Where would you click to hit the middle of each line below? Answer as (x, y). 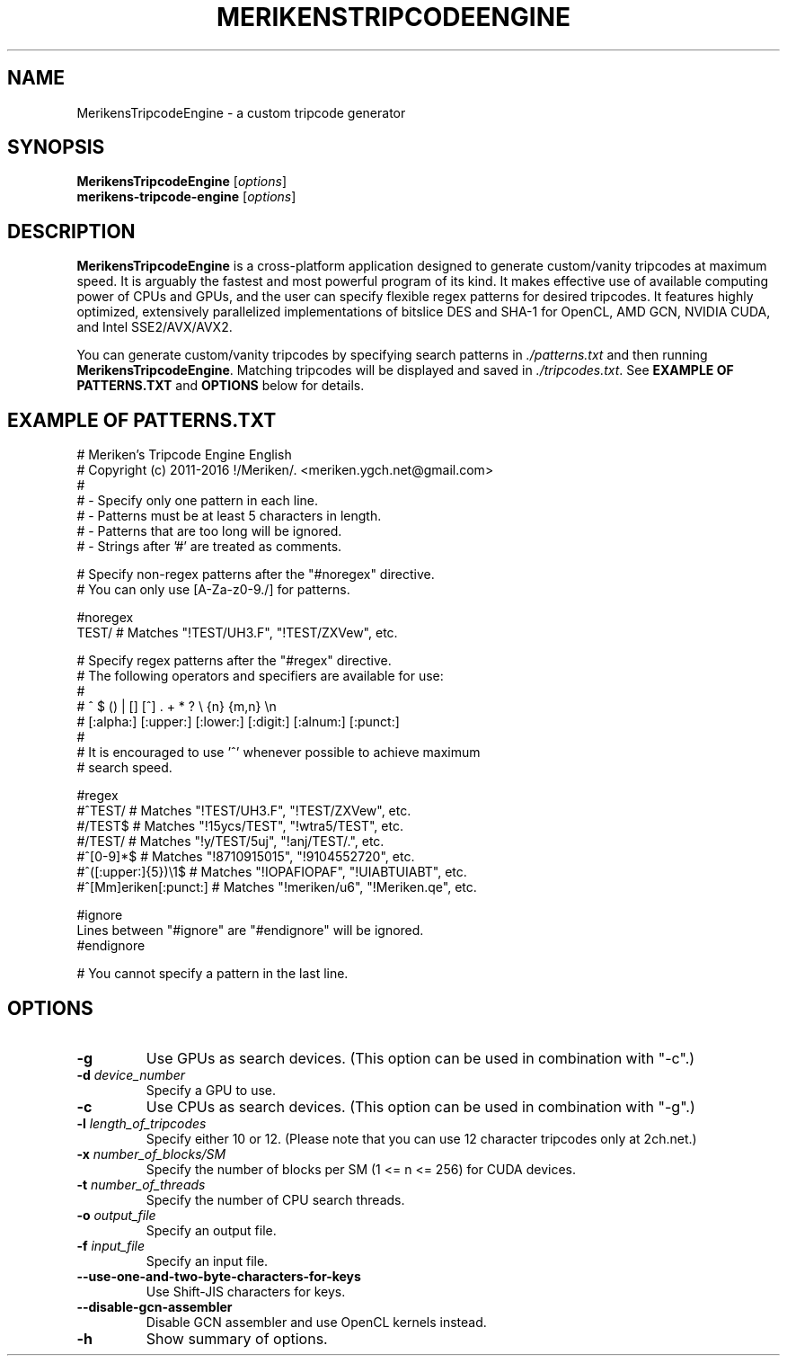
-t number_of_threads (141, 1184)
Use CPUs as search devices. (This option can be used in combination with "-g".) (420, 1106)
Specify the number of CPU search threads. (275, 1199)
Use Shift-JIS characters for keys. (246, 1291)
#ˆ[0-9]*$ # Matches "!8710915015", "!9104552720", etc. (246, 857)
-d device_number (131, 1074)
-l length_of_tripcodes (141, 1123)
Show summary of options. (237, 1338)
